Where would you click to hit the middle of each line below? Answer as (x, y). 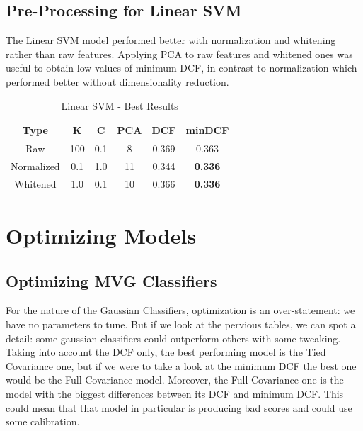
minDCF (207, 130)
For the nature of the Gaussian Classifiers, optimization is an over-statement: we (180, 310)
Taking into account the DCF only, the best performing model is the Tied (166, 352)
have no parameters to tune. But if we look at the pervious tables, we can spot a (181, 324)
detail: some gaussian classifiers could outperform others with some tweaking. (173, 338)
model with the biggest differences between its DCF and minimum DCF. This (175, 393)
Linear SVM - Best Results (120, 105)
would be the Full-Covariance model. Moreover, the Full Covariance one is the (175, 380)
